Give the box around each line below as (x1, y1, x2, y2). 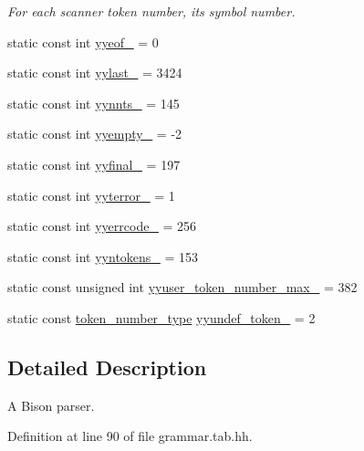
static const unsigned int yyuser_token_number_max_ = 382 (7, 278, 358, 297)
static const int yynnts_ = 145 (7, 93, 180, 112)
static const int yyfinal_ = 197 (7, 154, 181, 173)
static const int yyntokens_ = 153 (7, 246, 199, 266)
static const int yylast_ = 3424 (7, 63, 182, 82)
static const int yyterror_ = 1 (7, 185, 175, 205)
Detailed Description (7, 352, 207, 381)
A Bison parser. (7, 395, 95, 414)
